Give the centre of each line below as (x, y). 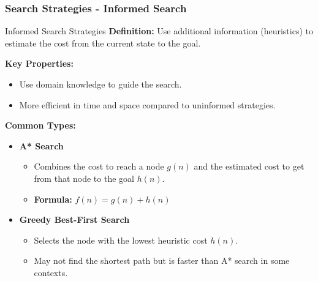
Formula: (53, 199)
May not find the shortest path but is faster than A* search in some (162, 260)
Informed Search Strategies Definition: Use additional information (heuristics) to (159, 31)
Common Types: (40, 125)
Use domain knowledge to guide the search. (100, 84)
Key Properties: (39, 63)
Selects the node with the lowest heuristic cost (121, 240)
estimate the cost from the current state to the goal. (103, 43)
